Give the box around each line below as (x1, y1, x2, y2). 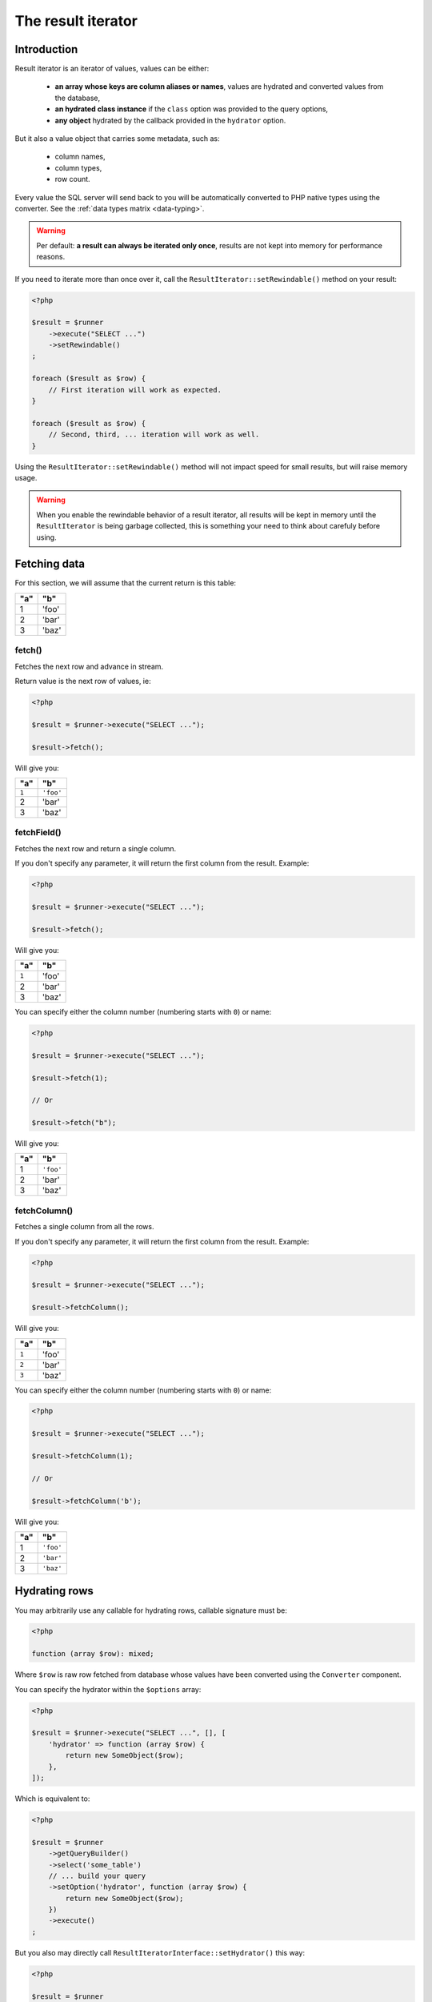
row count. (54, 175, 91, 184)
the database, (54, 93, 101, 103)
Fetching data (14, 557, 86, 571)
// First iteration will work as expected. (48, 385, 222, 394)
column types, (54, 163, 102, 172)
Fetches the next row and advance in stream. (14, 661, 164, 671)
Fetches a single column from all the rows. (14, 1222, 154, 1232)
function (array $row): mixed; (31, 1650, 155, 1658)
